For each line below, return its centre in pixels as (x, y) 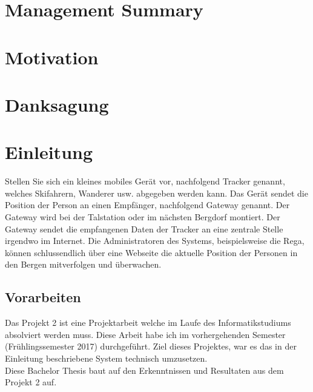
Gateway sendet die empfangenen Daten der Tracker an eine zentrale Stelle (144, 228)
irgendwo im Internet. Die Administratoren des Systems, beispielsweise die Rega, (155, 241)
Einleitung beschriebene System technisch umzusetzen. (106, 358)
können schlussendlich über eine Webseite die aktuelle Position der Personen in (151, 252)
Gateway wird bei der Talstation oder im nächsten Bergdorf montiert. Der (143, 217)
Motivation (52, 57)
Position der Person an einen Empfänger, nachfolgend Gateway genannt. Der (147, 205)
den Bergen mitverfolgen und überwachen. (83, 264)
